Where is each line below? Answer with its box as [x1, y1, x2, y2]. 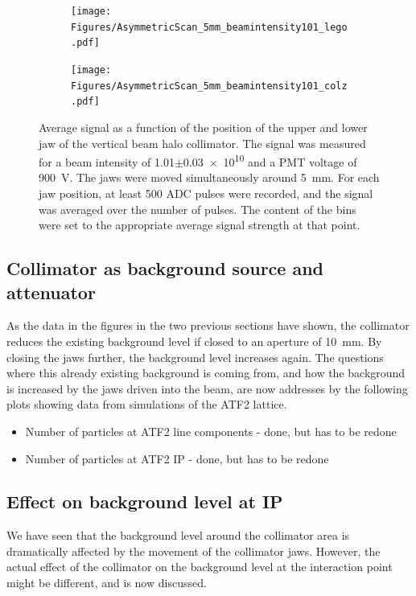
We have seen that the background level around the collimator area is [6, 527, 350, 544]
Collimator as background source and [6, 256, 324, 281]
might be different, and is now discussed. [6, 574, 207, 591]
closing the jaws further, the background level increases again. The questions [6, 348, 384, 365]
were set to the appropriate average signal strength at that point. [39, 216, 360, 233]
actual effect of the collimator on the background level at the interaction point [6, 558, 393, 575]
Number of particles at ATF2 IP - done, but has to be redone [25, 450, 329, 467]
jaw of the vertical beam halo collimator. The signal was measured [39, 134, 366, 151]
